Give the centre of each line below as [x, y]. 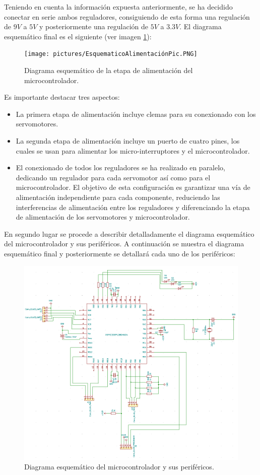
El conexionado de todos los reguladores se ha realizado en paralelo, [121, 167]
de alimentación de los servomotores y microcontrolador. [103, 217]
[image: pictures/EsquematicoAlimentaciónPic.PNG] [111, 54]
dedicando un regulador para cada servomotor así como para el [113, 177]
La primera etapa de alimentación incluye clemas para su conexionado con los [136, 114]
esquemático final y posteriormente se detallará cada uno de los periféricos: [120, 253]
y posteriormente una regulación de [94, 26]
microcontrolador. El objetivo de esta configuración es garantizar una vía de [133, 187]
